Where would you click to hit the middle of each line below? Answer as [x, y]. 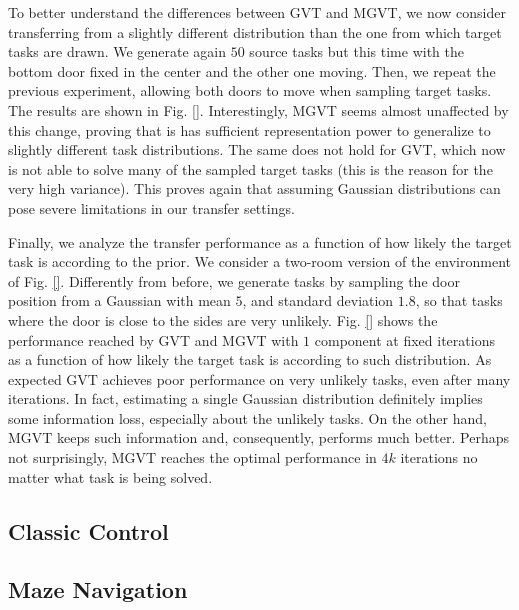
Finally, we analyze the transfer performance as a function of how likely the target [260, 241]
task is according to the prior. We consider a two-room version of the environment [260, 261]
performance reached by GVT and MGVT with [153, 339]
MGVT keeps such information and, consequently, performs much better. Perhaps [259, 437]
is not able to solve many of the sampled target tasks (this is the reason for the [250, 168]
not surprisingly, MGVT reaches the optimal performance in [192, 457]
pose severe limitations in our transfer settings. [151, 207]
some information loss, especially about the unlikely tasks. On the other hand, [247, 417]
